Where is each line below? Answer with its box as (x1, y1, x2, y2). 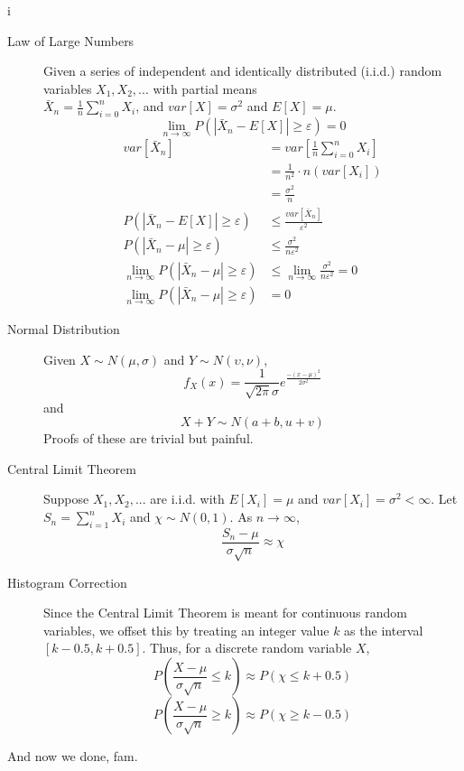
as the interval (344, 620, 423, 639)
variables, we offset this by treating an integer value (43, 620, 329, 639)
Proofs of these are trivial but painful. (43, 429, 254, 448)
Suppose (43, 489, 89, 508)
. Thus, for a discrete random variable (142, 638, 352, 657)
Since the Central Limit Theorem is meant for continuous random (43, 603, 407, 622)
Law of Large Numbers (7, 31, 135, 50)
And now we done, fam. (7, 747, 138, 766)
